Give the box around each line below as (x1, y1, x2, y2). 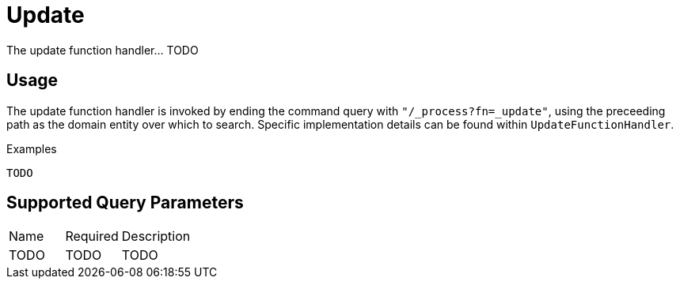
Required (65, 228, 119, 245)
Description (121, 228, 191, 245)
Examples (6, 141, 57, 156)
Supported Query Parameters (6, 193, 244, 213)
